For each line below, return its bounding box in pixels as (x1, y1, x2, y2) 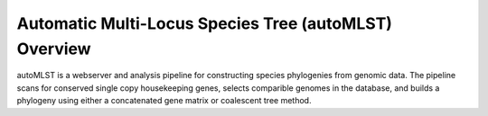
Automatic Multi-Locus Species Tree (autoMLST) (16, 13, 393, 33)
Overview (16, 39, 91, 58)
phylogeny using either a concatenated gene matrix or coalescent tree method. (16, 95, 312, 106)
